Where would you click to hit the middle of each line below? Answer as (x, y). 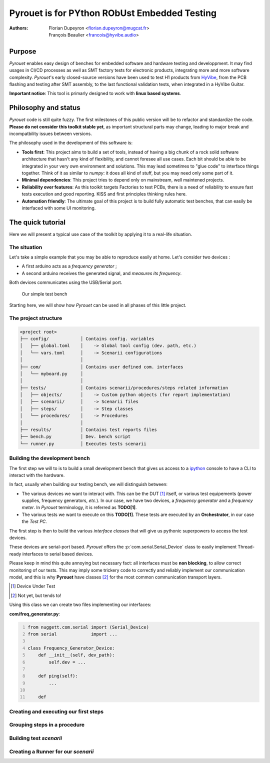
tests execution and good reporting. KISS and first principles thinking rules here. (104, 194)
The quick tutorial (37, 222)
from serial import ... (72, 634)
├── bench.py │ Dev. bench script (75, 437)
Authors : (19, 28)
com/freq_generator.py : (34, 614)
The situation (26, 247)
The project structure (36, 318)
